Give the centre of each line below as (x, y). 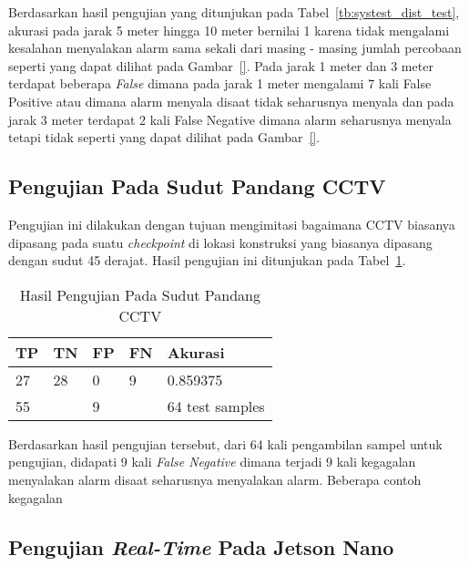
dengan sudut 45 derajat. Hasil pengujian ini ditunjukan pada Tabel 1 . (207, 260)
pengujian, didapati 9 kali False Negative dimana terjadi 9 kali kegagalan (212, 462)
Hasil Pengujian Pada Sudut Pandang (140, 294)
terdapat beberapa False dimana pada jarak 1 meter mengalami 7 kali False (220, 83)
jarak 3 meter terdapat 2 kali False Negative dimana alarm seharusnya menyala (230, 119)
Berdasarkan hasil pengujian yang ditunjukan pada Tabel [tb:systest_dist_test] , (234, 12)
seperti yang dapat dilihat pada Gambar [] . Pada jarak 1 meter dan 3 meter (221, 65)
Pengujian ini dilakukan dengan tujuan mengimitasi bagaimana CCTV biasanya (232, 224)
